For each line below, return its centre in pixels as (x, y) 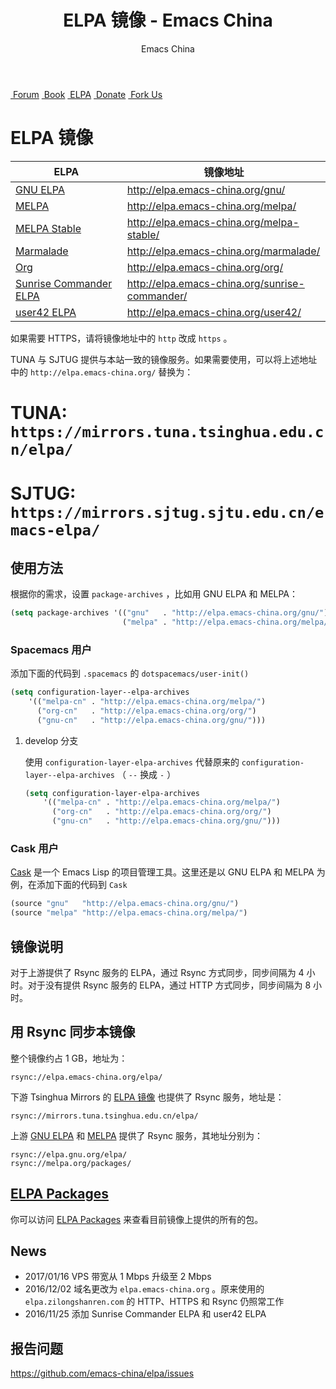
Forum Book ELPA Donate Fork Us (87, 94)
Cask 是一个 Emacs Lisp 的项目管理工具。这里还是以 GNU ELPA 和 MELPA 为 (168, 872)
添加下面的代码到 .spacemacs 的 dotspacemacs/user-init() (130, 673)
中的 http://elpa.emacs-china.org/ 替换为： (102, 372)
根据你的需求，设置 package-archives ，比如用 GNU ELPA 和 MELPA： (154, 594)
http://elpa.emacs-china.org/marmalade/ (223, 251)
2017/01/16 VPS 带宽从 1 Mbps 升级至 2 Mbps (118, 1277)
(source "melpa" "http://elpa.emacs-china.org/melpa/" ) (129, 913)
